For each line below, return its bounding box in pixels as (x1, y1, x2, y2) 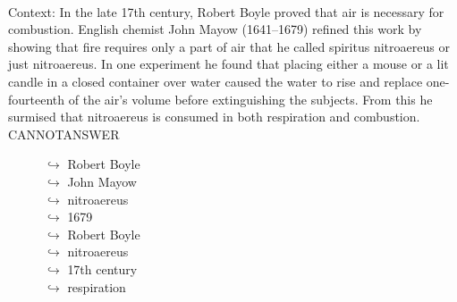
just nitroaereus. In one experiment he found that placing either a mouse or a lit (8, 55, 449, 73)
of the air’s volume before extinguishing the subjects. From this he (68, 89, 433, 108)
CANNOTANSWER (8, 124, 120, 143)
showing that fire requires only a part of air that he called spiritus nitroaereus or (8, 37, 450, 55)
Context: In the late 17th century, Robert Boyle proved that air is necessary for (8, 2, 444, 21)
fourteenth (8, 89, 65, 108)
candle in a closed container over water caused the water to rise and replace (8, 71, 423, 90)
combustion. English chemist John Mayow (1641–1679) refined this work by (8, 20, 422, 38)
